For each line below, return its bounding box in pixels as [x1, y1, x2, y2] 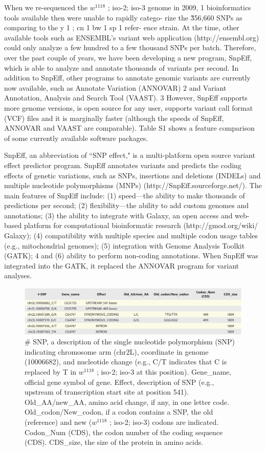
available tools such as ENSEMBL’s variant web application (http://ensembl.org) [4, 32, 259, 43]
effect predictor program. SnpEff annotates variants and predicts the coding [4, 159, 241, 170]
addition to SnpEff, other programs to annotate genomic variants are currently [4, 72, 251, 83]
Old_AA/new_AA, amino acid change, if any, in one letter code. [25, 396, 229, 407]
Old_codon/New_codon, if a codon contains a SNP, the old [25, 406, 213, 417]
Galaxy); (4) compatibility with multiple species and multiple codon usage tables [4, 230, 258, 241]
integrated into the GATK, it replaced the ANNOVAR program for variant [4, 260, 239, 271]
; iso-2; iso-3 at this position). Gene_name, [96, 366, 232, 377]
